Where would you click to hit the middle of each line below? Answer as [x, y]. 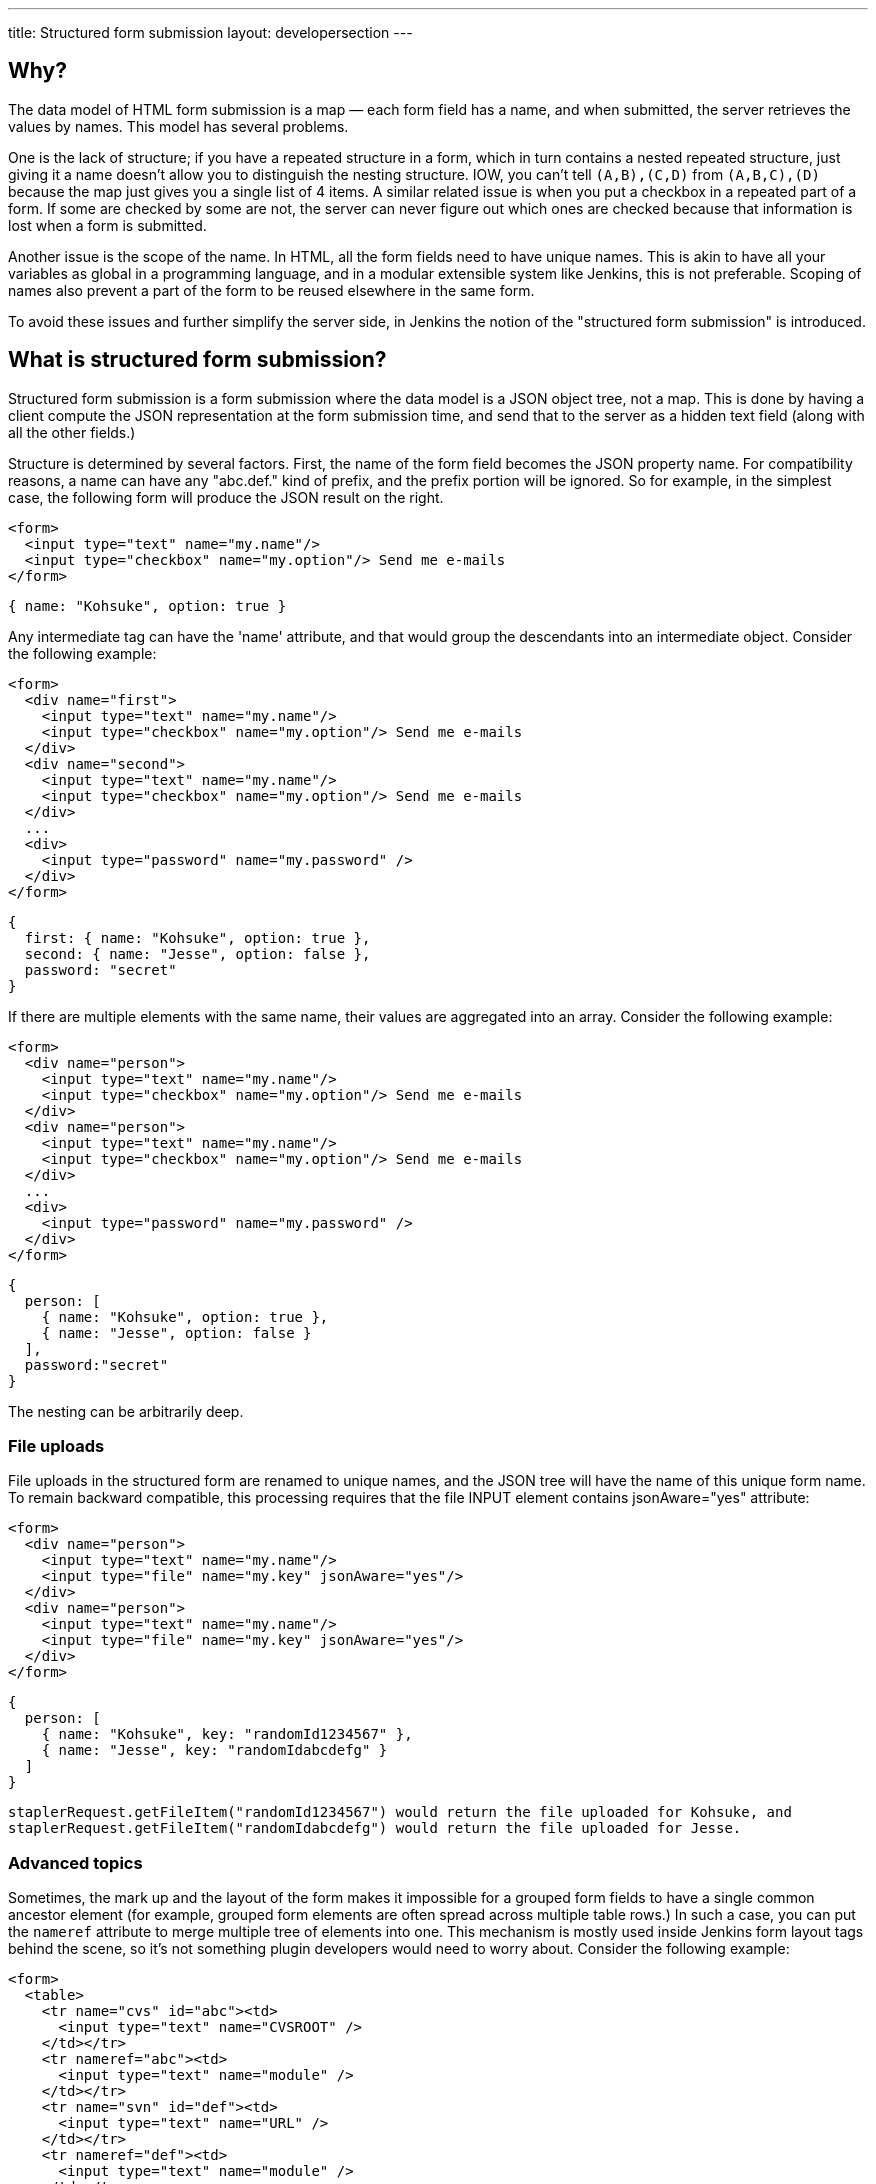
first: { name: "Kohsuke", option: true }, [197, 937]
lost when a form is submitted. [107, 225]
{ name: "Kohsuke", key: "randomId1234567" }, [227, 1734]
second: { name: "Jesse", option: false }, [197, 953]
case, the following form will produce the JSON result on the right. [226, 497]
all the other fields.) [72, 432]
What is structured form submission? [197, 360]
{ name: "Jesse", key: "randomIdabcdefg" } [214, 1750]
